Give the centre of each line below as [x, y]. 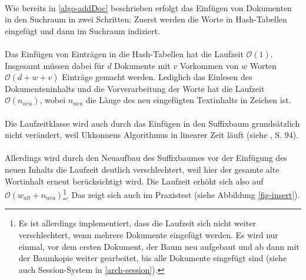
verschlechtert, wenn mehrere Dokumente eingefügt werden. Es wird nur [148, 234]
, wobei [53, 100]
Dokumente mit [142, 65]
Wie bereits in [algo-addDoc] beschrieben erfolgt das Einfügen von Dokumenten [148, 7]
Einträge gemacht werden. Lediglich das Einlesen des [157, 77]
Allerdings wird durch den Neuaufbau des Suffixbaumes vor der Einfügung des [146, 158]
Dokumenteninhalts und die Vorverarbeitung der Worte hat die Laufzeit [135, 88]
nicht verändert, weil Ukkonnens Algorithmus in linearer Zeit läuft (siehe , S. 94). [152, 135]
